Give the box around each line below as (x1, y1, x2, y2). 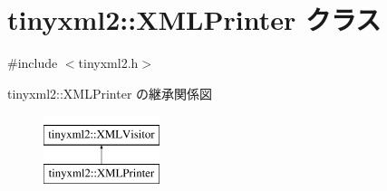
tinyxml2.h (78, 53, 139, 72)
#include (7, 53, 58, 72)
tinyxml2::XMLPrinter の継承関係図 (7, 83, 213, 102)
